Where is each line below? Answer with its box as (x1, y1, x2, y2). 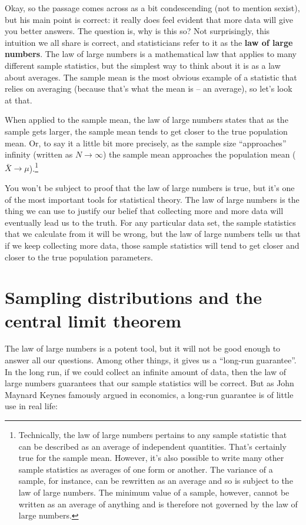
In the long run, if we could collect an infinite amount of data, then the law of (5, 365, 287, 377)
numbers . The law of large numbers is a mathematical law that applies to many (5, 48, 297, 60)
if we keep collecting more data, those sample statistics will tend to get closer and (5, 239, 300, 251)
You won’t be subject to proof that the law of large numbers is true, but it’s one (5, 181, 295, 193)
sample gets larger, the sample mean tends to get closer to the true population (5, 125, 288, 137)
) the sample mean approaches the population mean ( (102, 148, 296, 160)
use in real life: (5, 400, 58, 412)
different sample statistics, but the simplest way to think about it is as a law (5, 59, 281, 71)
